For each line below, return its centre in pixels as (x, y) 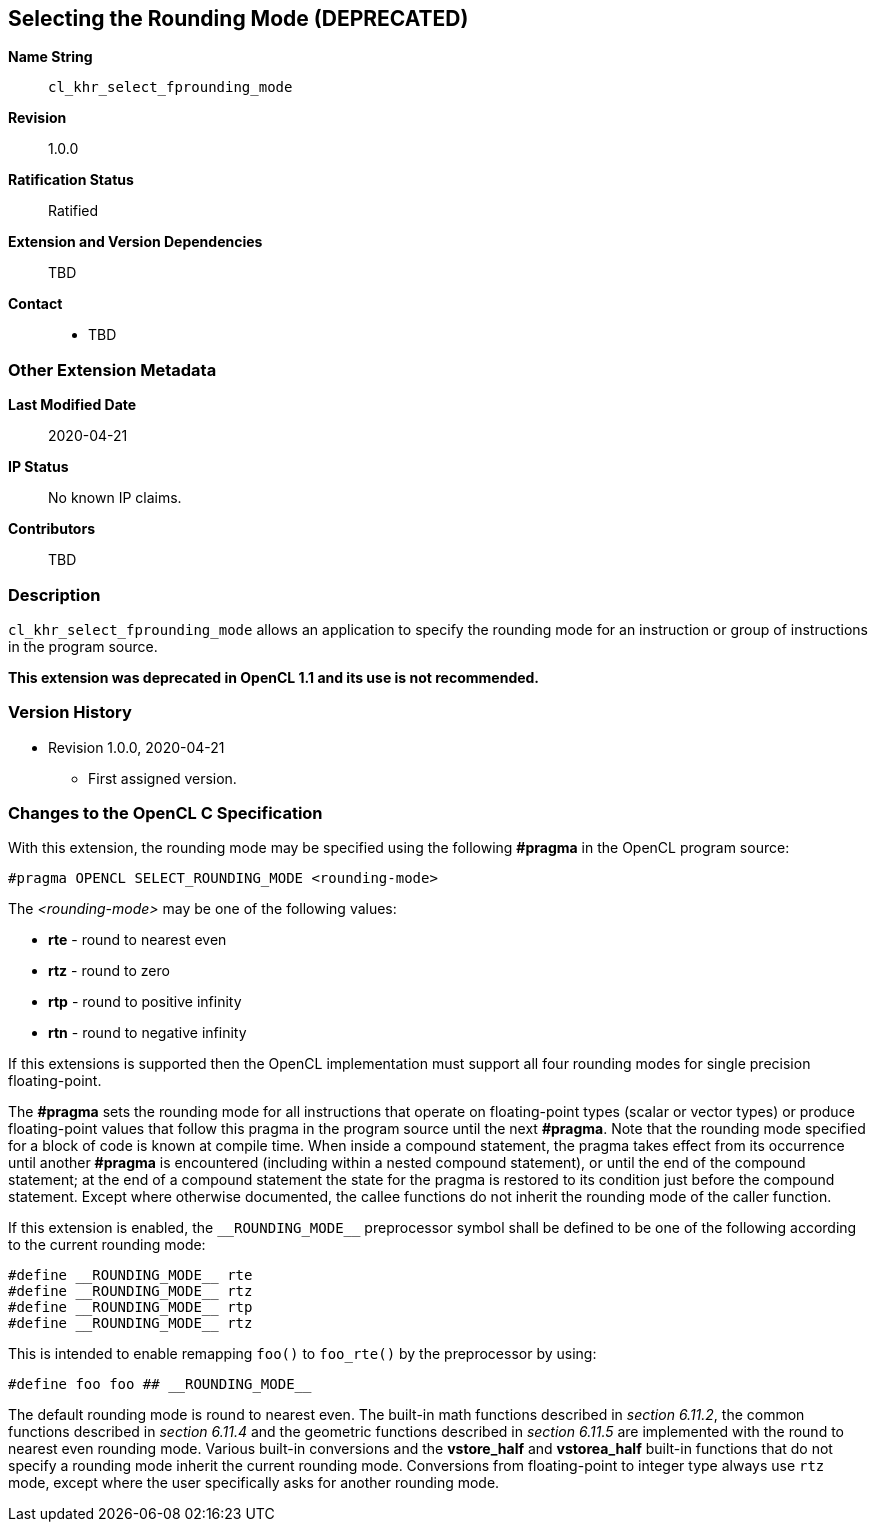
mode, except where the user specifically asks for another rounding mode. (254, 1483)
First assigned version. (162, 778)
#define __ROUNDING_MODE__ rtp (130, 1307)
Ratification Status (71, 180)
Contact (35, 304)
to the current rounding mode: (107, 1245)
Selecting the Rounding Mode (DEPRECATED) (238, 18)
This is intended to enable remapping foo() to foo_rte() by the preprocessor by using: (302, 1354)
